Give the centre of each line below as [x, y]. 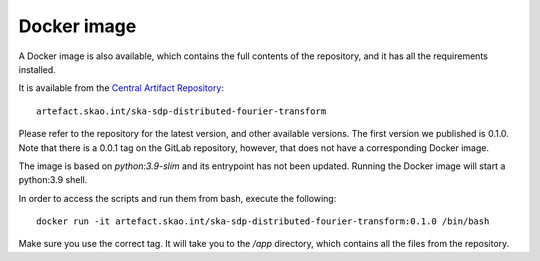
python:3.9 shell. [53, 180]
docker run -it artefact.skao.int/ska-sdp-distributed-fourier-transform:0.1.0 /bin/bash [263, 221]
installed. [37, 69]
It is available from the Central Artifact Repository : [121, 88]
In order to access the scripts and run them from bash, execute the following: [177, 198]
